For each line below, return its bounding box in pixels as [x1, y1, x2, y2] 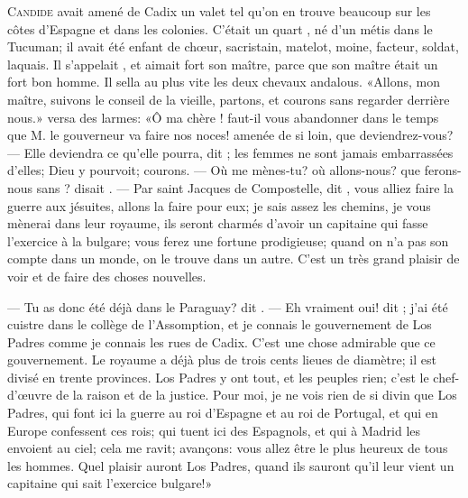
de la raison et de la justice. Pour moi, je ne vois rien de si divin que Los [56, 385, 457, 404]
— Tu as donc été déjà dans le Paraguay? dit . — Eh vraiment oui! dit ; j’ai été [7, 297, 448, 316]
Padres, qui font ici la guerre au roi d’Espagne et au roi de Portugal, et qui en [7, 403, 438, 422]
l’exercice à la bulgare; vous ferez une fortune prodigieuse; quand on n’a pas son [7, 231, 449, 250]
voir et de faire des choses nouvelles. [7, 266, 206, 285]
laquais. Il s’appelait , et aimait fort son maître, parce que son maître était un [7, 54, 438, 73]
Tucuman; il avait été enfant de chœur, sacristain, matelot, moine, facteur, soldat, [7, 37, 459, 56]
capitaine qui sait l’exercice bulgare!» [7, 474, 213, 493]
